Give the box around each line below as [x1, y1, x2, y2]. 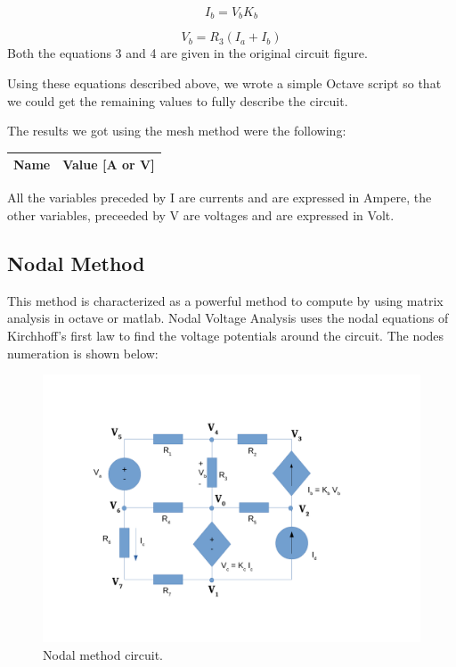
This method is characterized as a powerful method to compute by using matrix [7, 291, 444, 309]
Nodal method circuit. [43, 645, 164, 663]
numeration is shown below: [7, 343, 159, 362]
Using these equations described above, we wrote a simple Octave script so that [7, 74, 442, 93]
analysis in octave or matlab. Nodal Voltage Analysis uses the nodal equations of [7, 309, 449, 327]
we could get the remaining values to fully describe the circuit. [7, 91, 348, 110]
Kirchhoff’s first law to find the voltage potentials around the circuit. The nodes [7, 326, 444, 344]
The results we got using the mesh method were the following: [7, 121, 346, 140]
